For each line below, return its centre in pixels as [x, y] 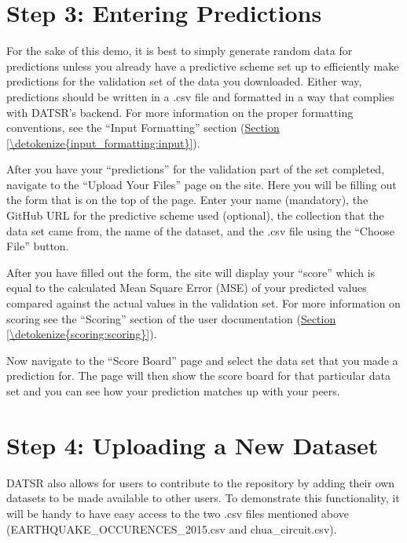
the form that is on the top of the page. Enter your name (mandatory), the [187, 200]
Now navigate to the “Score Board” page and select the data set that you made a [202, 360]
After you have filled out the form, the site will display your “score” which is [191, 272]
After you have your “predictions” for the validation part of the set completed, [196, 169]
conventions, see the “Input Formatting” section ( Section [143, 128]
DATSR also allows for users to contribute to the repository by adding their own [201, 482]
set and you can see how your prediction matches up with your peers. [173, 391]
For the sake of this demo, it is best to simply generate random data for [180, 51]
